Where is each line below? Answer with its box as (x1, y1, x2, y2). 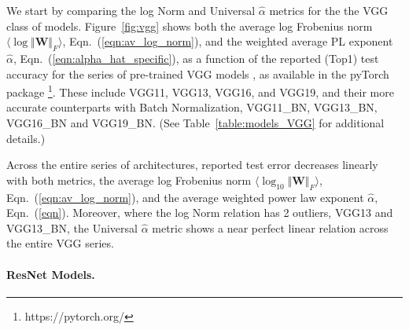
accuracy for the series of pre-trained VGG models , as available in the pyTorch (6, 65, 389, 82)
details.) (6, 130, 46, 146)
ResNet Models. (6, 266, 95, 282)
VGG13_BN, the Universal (6, 219, 138, 236)
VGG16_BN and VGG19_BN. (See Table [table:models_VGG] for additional (6, 115, 385, 131)
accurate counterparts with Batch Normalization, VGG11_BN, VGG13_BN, (6, 99, 378, 115)
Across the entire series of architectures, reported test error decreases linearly (6, 156, 378, 173)
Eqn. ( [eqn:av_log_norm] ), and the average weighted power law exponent (6, 189, 364, 205)
